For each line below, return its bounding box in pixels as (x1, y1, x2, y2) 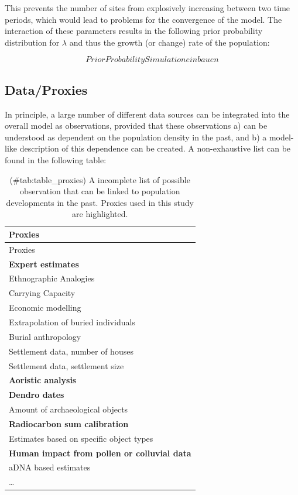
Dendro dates (9, 389, 64, 401)
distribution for (5, 36, 60, 48)
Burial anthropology (9, 330, 81, 342)
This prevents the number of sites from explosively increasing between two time (5, 2, 290, 13)
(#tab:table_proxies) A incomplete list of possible (9, 173, 190, 185)
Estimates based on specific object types (9, 432, 153, 444)
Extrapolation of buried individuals (9, 315, 135, 328)
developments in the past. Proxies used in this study (6, 196, 194, 208)
